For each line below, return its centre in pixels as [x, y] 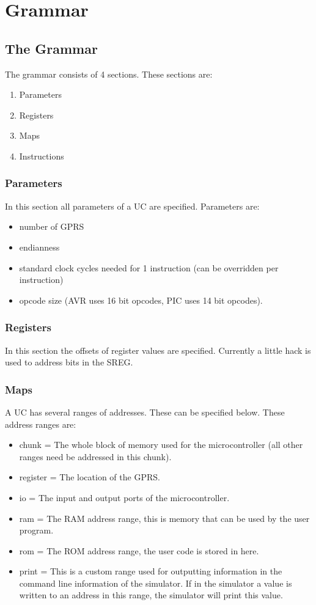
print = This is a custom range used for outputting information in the [151, 571]
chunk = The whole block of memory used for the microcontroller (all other [161, 445]
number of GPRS [52, 226]
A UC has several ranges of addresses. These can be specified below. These [145, 412]
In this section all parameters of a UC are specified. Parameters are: [132, 206]
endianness [39, 247]
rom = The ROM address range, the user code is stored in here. [139, 550]
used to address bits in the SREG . [69, 362]
